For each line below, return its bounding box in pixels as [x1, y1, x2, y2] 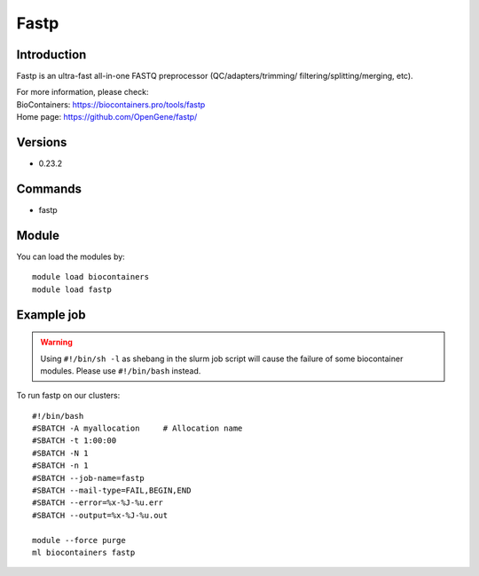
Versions [16, 135, 67, 150]
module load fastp [32, 284, 113, 295]
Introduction [16, 47, 87, 62]
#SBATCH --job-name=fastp [32, 473, 145, 483]
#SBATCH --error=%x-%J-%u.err [32, 498, 164, 508]
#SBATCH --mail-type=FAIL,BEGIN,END [32, 485, 192, 496]
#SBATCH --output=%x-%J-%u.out [32, 510, 169, 520]
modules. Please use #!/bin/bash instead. [40, 365, 201, 376]
